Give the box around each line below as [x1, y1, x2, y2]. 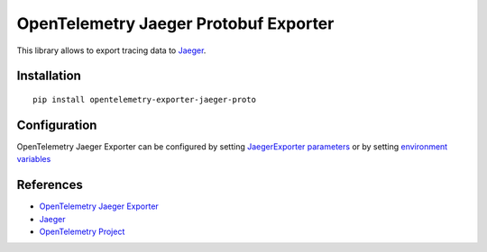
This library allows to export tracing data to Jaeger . [16, 45, 207, 56]
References [16, 177, 83, 193]
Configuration [16, 117, 97, 132]
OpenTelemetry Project [39, 226, 125, 237]
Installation [16, 68, 81, 84]
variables [16, 154, 51, 165]
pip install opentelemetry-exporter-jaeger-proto [32, 94, 257, 104]
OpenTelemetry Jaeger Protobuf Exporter [16, 13, 335, 33]
